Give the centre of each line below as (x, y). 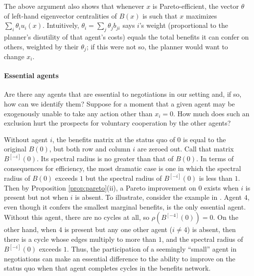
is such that (160, 15)
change (14, 56)
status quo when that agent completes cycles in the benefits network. (107, 268)
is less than (216, 178)
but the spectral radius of (124, 178)
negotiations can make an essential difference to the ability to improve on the (120, 258)
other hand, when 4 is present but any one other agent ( (88, 229)
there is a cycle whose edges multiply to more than (80, 239)
